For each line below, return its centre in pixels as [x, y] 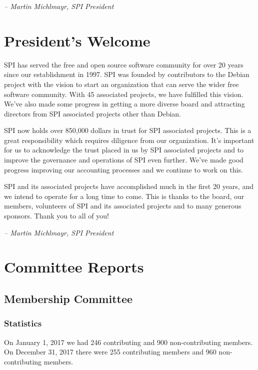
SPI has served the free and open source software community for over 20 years [124, 64]
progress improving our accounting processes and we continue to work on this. [123, 169]
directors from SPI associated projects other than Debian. [93, 113]
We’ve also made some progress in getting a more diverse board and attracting [124, 104]
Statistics [23, 323]
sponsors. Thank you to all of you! [56, 216]
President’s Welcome [77, 40]
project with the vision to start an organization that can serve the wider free [121, 84]
